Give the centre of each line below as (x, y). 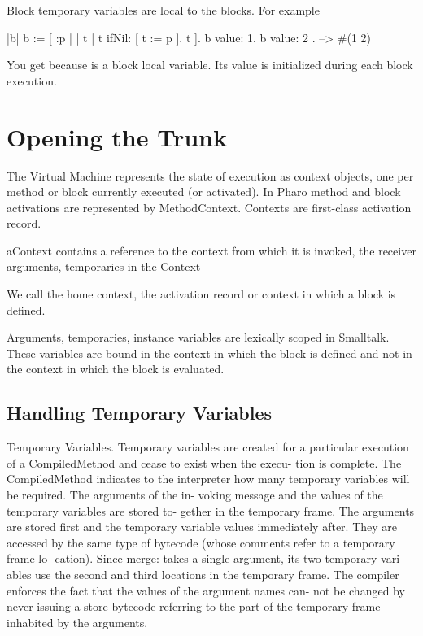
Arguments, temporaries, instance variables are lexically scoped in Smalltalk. (198, 337)
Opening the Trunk (117, 136)
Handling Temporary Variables (140, 413)
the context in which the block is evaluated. (116, 369)
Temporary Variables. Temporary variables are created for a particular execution (208, 447)
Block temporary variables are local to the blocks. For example (163, 10)
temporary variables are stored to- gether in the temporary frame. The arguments (211, 510)
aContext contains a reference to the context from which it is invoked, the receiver (211, 250)
